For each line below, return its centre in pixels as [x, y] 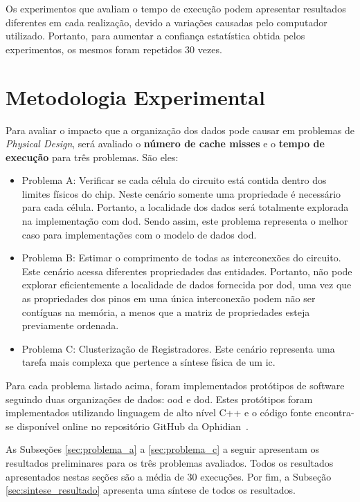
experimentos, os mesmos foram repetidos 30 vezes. [114, 49]
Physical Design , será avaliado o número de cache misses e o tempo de [165, 143]
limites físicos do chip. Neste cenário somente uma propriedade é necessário [181, 193]
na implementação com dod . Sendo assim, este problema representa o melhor [185, 221]
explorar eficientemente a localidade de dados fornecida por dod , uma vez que [187, 285]
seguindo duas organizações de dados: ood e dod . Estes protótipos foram [159, 399]
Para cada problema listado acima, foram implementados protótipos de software [175, 385]
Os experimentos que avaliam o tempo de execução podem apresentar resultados [176, 8]
